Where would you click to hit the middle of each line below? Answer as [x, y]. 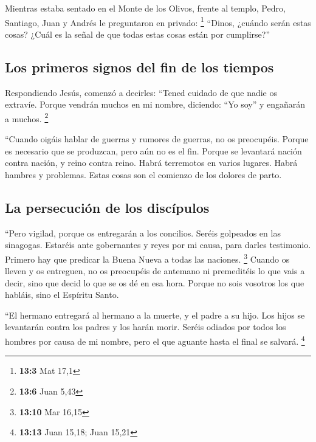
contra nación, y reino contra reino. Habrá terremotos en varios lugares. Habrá [151, 163]
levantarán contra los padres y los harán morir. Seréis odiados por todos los [146, 327]
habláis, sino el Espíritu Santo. [62, 295]
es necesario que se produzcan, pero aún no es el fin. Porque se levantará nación [153, 150]
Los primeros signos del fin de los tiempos [139, 67]
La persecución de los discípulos [107, 207]
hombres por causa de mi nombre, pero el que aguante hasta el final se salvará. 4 [155, 340]
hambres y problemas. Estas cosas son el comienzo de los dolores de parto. [143, 174]
